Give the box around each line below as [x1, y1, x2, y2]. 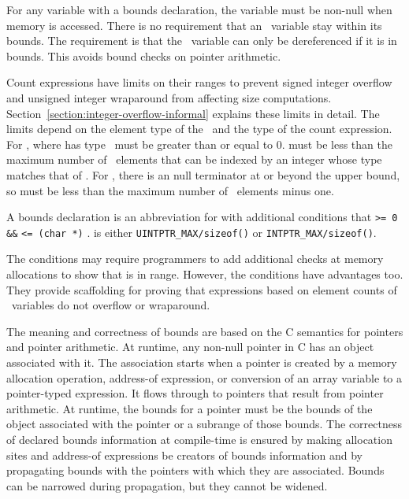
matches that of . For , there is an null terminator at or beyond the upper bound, [6, 166, 400, 183]
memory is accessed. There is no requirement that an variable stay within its [6, 17, 382, 33]
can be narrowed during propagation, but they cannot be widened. [6, 477, 328, 493]
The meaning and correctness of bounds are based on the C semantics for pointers [6, 323, 403, 339]
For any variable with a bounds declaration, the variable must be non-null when [6, 2, 392, 17]
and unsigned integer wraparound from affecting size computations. [6, 89, 332, 105]
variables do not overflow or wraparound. [11, 297, 210, 313]
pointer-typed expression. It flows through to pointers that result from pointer [6, 385, 384, 401]
